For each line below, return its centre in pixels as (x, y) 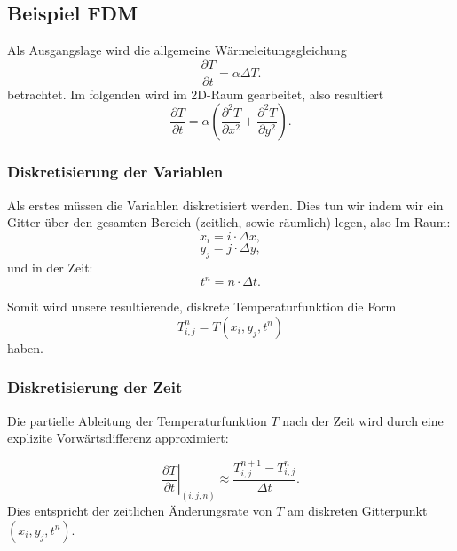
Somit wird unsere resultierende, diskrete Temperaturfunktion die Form (202, 307)
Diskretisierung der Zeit (95, 387)
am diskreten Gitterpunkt (357, 511)
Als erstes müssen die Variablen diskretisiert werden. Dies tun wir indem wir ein (225, 205)
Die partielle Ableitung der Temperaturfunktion (137, 420)
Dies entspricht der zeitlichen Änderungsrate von (140, 511)
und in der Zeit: (50, 268)
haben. (25, 347)
